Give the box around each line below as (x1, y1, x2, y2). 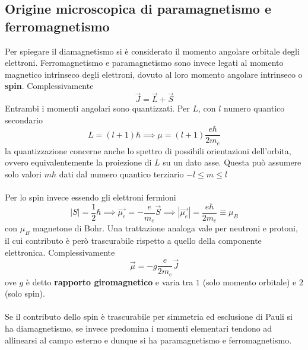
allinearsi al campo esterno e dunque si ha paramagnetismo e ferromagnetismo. (5, 333, 292, 346)
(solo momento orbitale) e (202, 275, 297, 288)
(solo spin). (5, 287, 45, 300)
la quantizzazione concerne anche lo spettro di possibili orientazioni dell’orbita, (5, 144, 291, 157)
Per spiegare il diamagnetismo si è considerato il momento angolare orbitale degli (5, 44, 300, 57)
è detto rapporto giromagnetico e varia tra (26, 275, 193, 288)
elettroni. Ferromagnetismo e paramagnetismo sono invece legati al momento (5, 56, 284, 69)
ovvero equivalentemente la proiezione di (5, 156, 152, 168)
